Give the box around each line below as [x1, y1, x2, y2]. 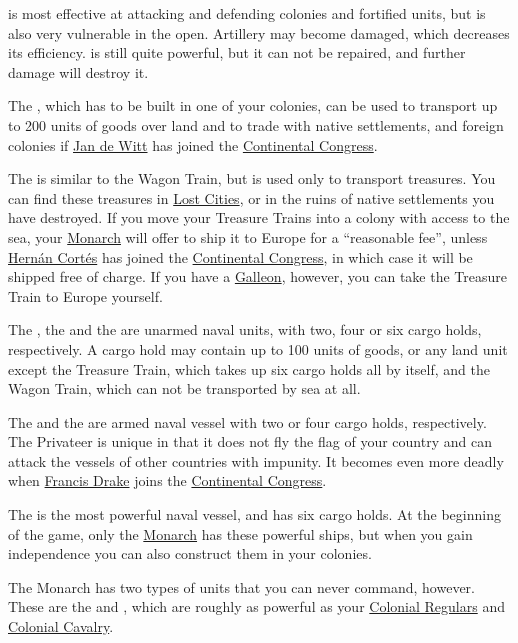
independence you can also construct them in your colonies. [8, 543, 372, 564]
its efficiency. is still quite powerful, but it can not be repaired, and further [8, 42, 466, 63]
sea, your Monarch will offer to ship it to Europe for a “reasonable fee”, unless [8, 226, 488, 247]
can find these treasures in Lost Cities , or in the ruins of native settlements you [8, 187, 495, 208]
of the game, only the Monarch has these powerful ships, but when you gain [8, 523, 473, 544]
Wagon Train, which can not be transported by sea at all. [8, 378, 361, 399]
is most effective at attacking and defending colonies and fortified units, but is [8, 3, 486, 23]
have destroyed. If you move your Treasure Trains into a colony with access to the [8, 207, 510, 228]
